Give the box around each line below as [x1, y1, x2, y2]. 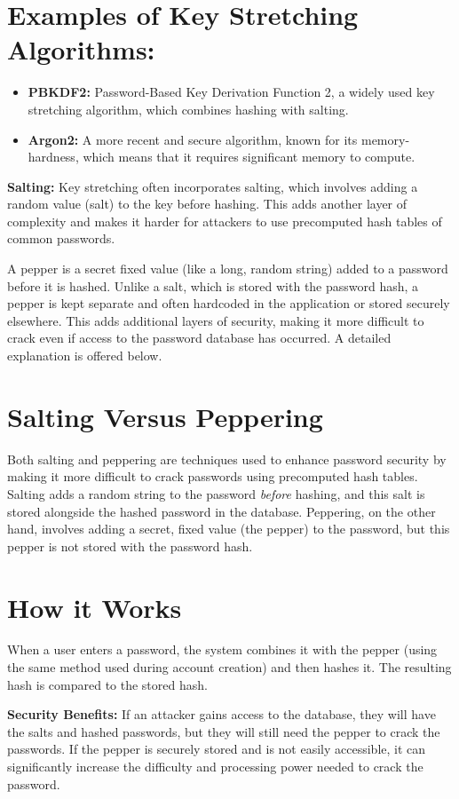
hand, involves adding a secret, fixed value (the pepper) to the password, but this [7, 519, 450, 538]
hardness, [28, 147, 79, 166]
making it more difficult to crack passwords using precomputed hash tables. [7, 467, 418, 486]
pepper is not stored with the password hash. [7, 536, 253, 555]
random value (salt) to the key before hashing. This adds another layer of [7, 194, 408, 213]
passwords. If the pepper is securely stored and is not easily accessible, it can [7, 740, 426, 758]
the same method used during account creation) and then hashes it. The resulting [7, 658, 452, 676]
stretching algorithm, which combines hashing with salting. [28, 99, 349, 118]
